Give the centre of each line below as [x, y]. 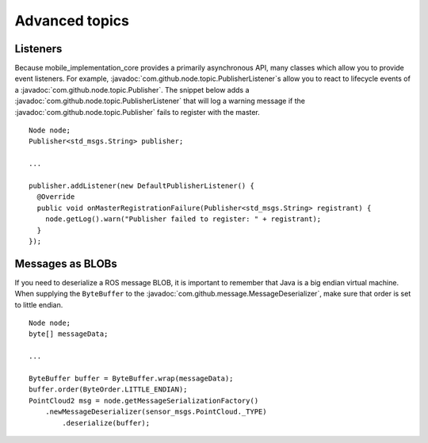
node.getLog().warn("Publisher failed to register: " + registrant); [183, 219]
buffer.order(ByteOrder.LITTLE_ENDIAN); [108, 390]
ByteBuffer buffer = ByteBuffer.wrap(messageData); [131, 378]
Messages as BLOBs [66, 264]
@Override [56, 197]
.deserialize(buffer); [106, 423]
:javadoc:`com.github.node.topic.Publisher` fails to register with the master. [138, 112]
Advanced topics [72, 21]
